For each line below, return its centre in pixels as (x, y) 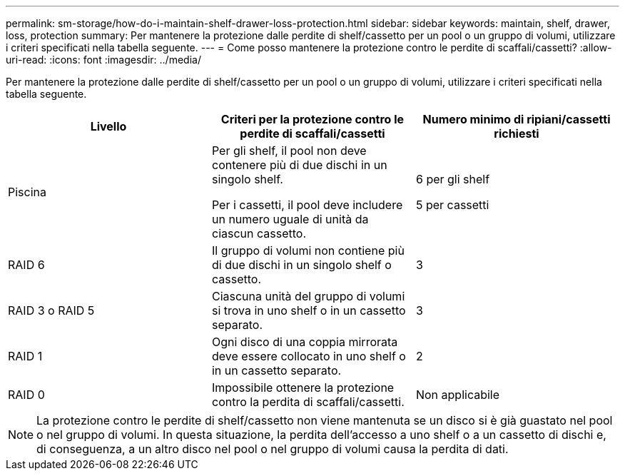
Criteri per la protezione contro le (312, 119)
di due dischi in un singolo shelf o (301, 265)
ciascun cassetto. (259, 233)
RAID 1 (25, 356)
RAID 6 (26, 265)
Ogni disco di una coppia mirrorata (305, 342)
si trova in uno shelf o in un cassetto (309, 310)
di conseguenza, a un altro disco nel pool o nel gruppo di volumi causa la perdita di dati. (273, 449)
